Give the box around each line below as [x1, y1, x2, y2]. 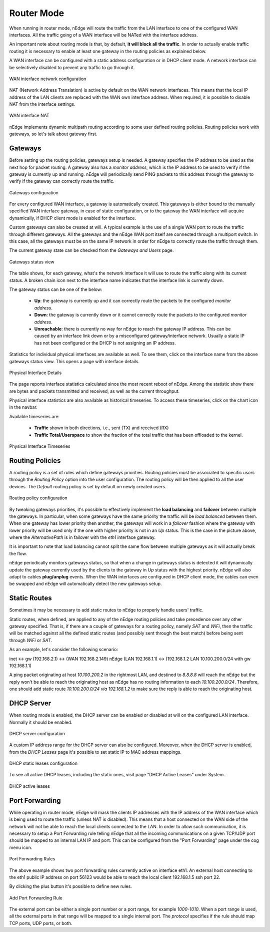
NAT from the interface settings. [9, 101, 75, 107]
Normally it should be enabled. [9, 719, 72, 725]
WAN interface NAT [9, 113, 49, 119]
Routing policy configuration [9, 495, 67, 501]
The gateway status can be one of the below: [9, 286, 102, 292]
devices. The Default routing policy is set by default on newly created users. [9, 483, 166, 489]
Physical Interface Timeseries [9, 443, 70, 449]
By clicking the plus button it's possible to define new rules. [9, 883, 132, 889]
